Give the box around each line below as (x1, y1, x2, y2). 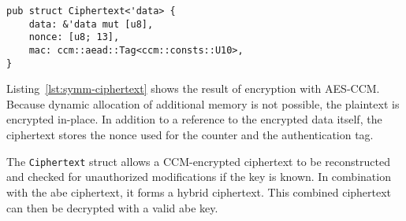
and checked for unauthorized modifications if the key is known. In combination (6, 168, 391, 185)
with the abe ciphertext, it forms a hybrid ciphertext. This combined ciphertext (6, 183, 392, 200)
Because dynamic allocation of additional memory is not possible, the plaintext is (6, 95, 400, 112)
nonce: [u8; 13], (28, 31, 120, 43)
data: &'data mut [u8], (28, 18, 154, 30)
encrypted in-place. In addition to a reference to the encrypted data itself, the (6, 111, 382, 127)
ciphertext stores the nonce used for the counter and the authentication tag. (6, 127, 374, 143)
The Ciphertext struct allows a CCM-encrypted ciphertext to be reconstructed (6, 153, 390, 169)
